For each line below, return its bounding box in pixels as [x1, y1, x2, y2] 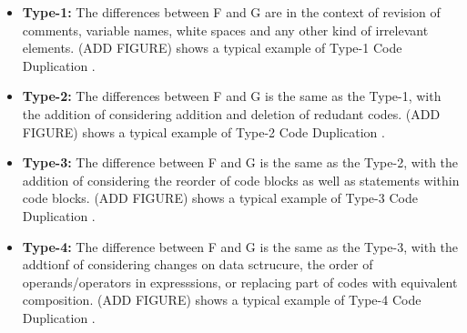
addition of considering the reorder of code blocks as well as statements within [22, 170, 460, 189]
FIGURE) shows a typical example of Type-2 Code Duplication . [22, 122, 385, 141]
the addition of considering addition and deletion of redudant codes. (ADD [22, 104, 441, 123]
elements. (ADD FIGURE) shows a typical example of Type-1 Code [22, 38, 402, 57]
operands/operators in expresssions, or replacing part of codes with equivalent [22, 272, 458, 291]
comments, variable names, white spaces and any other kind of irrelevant [22, 20, 429, 39]
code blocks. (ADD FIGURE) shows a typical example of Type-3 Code [22, 188, 418, 207]
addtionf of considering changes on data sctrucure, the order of [22, 255, 373, 274]
